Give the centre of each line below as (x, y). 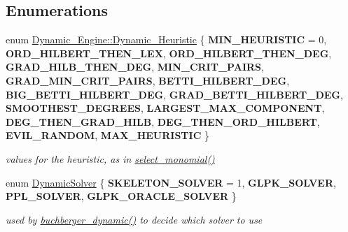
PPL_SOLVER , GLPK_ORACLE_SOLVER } (121, 196)
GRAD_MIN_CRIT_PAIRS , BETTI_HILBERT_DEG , (148, 80)
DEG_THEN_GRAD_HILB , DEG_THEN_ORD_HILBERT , (163, 121)
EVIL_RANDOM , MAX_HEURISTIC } (107, 135)
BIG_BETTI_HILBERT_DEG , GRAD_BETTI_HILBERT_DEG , (174, 94)
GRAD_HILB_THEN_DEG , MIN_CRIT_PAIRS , (135, 67)
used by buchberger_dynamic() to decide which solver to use (134, 219)
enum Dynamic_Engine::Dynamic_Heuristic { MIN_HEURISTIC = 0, (166, 39)
